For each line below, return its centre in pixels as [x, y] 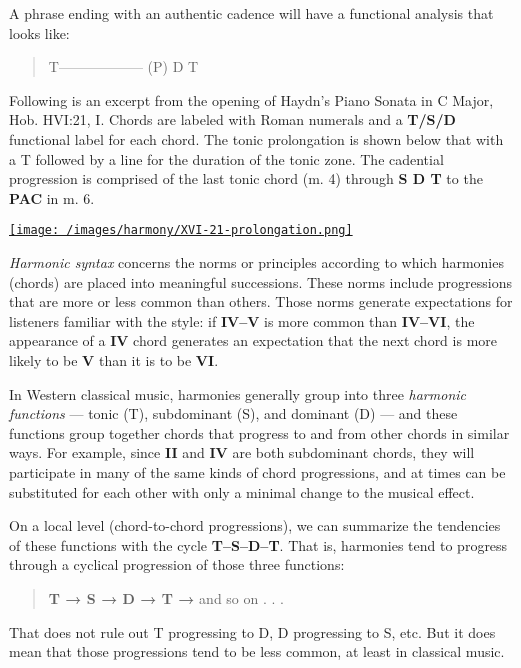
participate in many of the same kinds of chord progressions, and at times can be [257, 471]
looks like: [39, 32]
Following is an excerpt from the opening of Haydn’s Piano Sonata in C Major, [251, 99]
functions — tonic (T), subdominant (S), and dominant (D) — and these [233, 413]
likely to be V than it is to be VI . [114, 359]
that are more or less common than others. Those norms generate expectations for [261, 301]
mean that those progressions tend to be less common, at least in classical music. [257, 651]
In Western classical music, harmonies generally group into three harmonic [237, 393]
